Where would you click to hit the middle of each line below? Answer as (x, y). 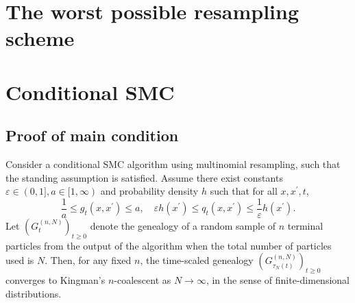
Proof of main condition (92, 135)
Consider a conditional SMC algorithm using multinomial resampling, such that (173, 164)
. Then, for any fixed (88, 260)
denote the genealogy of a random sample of (183, 225)
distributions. (34, 293)
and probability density (149, 191)
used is (20, 260)
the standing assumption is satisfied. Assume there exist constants (144, 177)
